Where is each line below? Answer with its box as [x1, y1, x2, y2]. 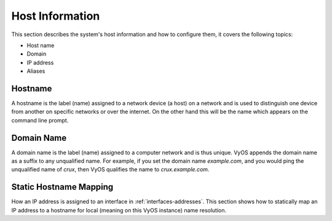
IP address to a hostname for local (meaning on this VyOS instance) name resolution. [11, 206, 227, 214]
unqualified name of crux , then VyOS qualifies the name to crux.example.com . [11, 166, 210, 173]
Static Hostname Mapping [11, 182, 114, 192]
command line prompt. [11, 116, 69, 124]
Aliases [26, 67, 45, 75]
